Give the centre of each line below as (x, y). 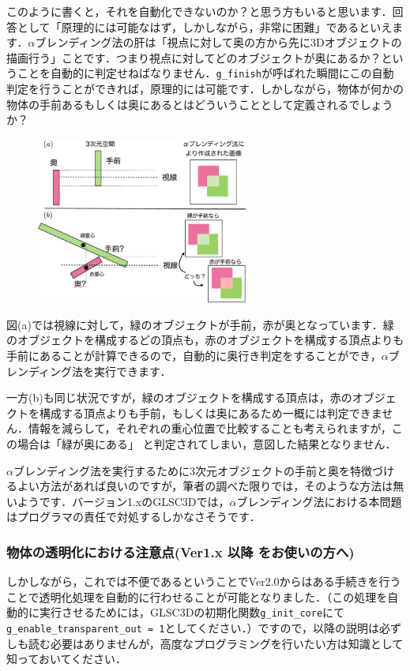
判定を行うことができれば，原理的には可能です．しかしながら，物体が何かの (205, 89)
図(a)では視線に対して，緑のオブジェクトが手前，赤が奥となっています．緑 (200, 324)
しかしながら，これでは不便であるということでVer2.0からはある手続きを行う (204, 581)
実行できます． (133, 371)
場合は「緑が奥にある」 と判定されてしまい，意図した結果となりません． (207, 444)
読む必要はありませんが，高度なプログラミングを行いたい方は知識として (216, 643)
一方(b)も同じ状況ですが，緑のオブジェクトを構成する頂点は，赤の (179, 397)
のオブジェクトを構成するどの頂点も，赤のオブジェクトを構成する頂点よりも (205, 340)
